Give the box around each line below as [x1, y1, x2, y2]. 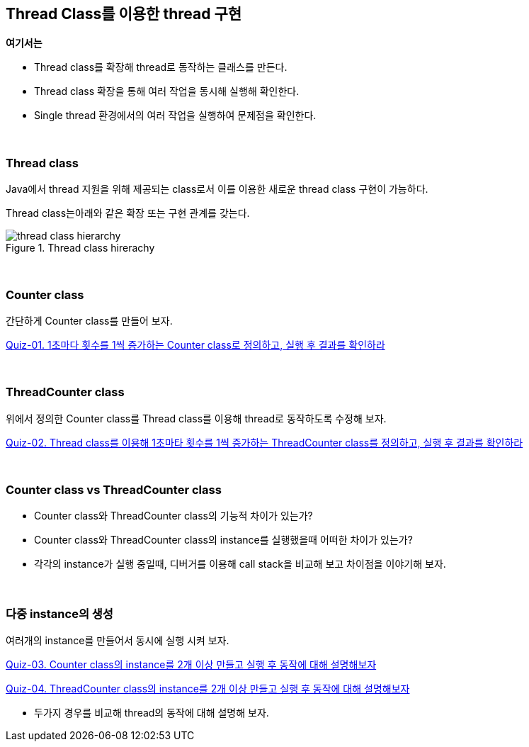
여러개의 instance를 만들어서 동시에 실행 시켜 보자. [6, 634, 229, 647]
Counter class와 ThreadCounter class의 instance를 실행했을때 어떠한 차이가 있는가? [34, 534, 413, 546]
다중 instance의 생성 [6, 606, 113, 621]
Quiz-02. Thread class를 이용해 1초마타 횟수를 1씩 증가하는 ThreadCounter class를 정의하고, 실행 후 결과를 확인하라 [6, 436, 523, 449]
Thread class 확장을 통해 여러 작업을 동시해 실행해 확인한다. [34, 85, 300, 98]
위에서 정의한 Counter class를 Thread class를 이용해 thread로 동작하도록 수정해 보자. [6, 412, 387, 425]
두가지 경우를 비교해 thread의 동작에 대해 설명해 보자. [34, 707, 269, 719]
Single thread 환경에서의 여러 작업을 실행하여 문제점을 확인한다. [34, 109, 317, 122]
